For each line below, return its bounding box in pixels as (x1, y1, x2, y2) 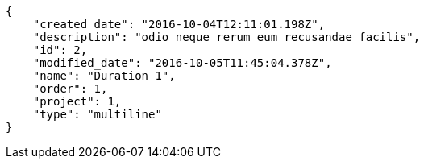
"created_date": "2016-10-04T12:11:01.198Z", (32, 18, 326, 31)
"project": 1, (32, 95, 122, 108)
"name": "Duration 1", (32, 69, 176, 82)
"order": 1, (32, 82, 108, 95)
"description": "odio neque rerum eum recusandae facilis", (32, 31, 421, 43)
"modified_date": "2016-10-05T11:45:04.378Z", (32, 56, 332, 69)
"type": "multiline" (32, 108, 162, 121)
